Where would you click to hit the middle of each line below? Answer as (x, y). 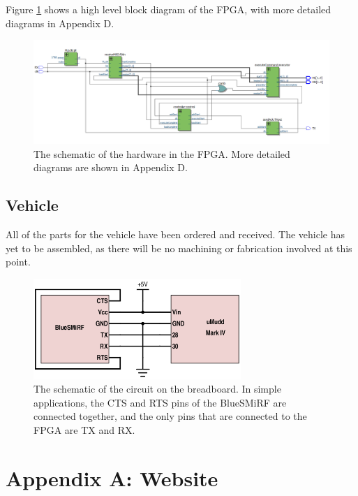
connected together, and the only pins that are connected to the (170, 416)
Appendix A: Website (112, 477)
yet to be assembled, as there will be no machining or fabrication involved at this (179, 248)
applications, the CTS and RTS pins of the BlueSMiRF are (160, 402)
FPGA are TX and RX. (84, 429)
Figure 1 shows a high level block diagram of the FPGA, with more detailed (169, 9)
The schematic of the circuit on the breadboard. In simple (157, 389)
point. (18, 262)
